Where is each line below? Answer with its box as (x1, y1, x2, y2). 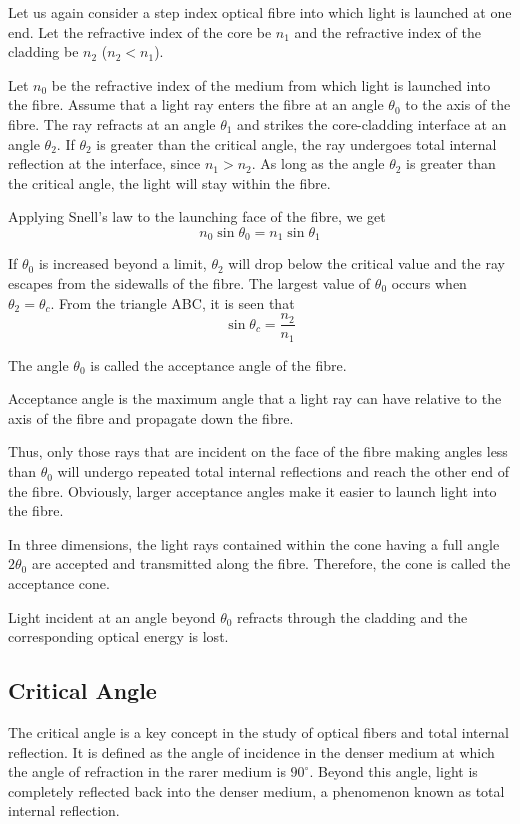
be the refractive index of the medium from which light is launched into (51, 74, 491, 95)
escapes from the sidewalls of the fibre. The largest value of (8, 272, 371, 293)
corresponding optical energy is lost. (8, 626, 229, 647)
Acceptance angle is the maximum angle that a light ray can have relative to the (8, 388, 502, 409)
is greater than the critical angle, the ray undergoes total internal (96, 133, 497, 154)
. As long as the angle (251, 153, 385, 174)
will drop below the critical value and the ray (228, 253, 505, 274)
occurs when (391, 272, 467, 293)
